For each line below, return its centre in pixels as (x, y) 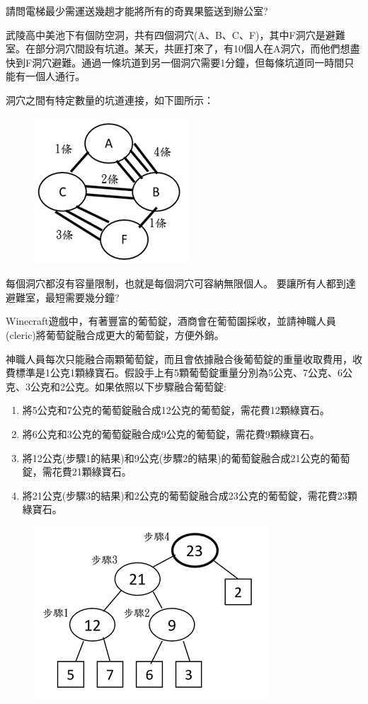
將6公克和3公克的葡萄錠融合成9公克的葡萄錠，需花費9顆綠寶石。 (171, 433)
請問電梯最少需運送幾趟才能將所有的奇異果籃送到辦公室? (137, 11)
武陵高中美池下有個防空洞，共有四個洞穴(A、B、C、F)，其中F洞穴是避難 (176, 34)
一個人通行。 (55, 76)
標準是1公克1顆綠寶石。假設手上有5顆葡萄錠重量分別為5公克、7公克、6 (179, 373)
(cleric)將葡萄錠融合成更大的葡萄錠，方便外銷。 (115, 334)
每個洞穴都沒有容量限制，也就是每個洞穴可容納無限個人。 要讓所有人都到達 (181, 283)
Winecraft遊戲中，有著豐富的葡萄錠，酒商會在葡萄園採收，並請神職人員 (171, 321)
